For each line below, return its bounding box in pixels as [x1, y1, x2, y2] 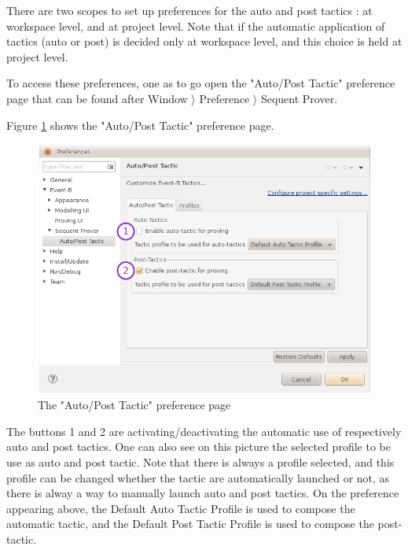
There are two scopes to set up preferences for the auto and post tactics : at [6, 2, 373, 18]
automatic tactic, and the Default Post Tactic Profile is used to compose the [6, 515, 374, 532]
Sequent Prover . [260, 90, 338, 106]
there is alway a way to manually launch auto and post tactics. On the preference [6, 485, 399, 501]
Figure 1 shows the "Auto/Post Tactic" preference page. [6, 116, 274, 133]
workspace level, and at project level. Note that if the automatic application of [6, 17, 385, 34]
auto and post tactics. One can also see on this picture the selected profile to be [6, 438, 391, 455]
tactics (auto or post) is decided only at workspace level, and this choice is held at [6, 33, 402, 50]
